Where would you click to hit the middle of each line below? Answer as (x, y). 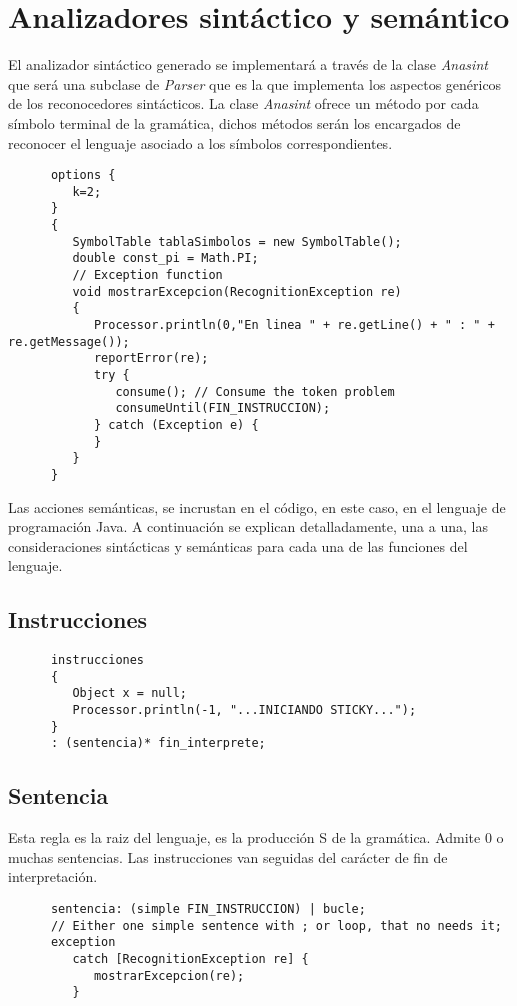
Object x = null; (129, 693)
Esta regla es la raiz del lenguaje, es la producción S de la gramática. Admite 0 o (256, 837)
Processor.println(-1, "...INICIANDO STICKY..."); (244, 710)
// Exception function (147, 275)
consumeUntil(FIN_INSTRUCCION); (223, 408)
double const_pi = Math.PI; (165, 258)
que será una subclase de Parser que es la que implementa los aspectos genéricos (255, 83)
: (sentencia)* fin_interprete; (158, 743)
